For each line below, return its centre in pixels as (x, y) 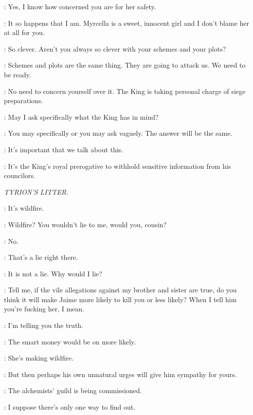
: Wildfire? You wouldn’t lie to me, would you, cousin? (85, 224)
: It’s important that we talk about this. (64, 149)
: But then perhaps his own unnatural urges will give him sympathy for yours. (120, 374)
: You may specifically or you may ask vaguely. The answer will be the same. (118, 133)
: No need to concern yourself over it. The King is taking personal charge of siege (125, 91)
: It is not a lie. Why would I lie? (53, 273)
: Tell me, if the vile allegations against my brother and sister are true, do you (120, 290)
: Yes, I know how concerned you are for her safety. (80, 6)
